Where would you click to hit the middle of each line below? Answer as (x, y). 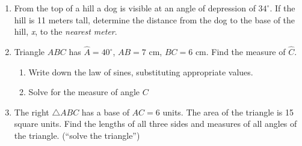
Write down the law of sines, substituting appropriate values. (141, 72)
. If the (282, 8)
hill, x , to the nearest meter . (66, 31)
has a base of (105, 112)
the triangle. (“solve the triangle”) (77, 135)
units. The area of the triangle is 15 (228, 112)
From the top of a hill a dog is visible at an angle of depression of (135, 8)
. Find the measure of (246, 51)
